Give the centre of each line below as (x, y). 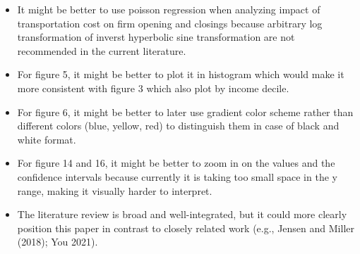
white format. (47, 139)
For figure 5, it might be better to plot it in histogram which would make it (181, 74)
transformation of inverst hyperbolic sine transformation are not (156, 37)
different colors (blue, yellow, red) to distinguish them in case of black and (178, 126)
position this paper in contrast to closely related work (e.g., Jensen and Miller (186, 228)
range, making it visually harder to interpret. (115, 190)
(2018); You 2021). (58, 242)
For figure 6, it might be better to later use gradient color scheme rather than (185, 112)
